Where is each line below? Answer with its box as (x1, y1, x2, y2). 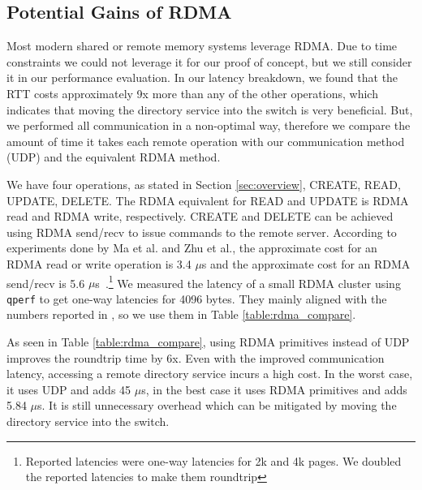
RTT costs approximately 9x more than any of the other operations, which (6, 84, 378, 101)
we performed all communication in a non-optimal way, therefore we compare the (6, 117, 411, 134)
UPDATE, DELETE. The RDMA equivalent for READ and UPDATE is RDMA (6, 191, 409, 208)
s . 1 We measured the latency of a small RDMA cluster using (95, 272, 401, 291)
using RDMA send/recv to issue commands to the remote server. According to (6, 223, 397, 240)
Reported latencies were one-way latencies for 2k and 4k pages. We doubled (25, 452, 402, 469)
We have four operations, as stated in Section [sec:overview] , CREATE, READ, (6, 175, 401, 192)
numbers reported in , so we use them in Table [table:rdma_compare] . (6, 306, 356, 323)
